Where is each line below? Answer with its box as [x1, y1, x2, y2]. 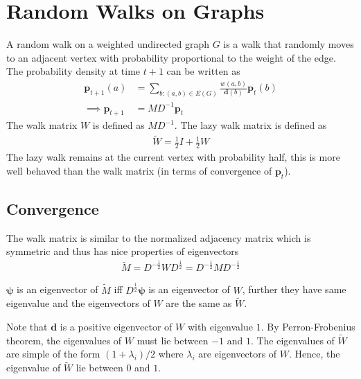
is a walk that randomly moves [223, 37, 354, 51]
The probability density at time [6, 64, 141, 78]
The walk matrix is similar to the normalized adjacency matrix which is [6, 230, 311, 245]
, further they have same [242, 282, 346, 297]
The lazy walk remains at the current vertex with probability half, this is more [6, 150, 340, 164]
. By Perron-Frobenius [261, 319, 355, 334]
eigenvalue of [6, 360, 61, 375]
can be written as [166, 64, 240, 78]
